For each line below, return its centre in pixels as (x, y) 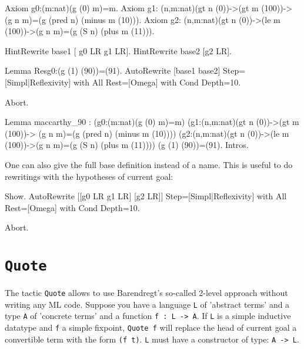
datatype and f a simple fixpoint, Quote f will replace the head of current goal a (151, 327)
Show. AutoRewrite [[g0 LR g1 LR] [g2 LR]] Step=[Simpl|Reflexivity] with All (146, 196)
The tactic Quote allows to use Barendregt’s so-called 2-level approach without (146, 293)
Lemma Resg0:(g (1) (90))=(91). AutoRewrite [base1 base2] (113, 70)
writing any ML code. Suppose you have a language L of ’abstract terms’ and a (147, 304)
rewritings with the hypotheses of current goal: (89, 176)
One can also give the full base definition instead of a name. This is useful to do (149, 164)
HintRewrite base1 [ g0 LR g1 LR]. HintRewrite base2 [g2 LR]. (118, 50)
